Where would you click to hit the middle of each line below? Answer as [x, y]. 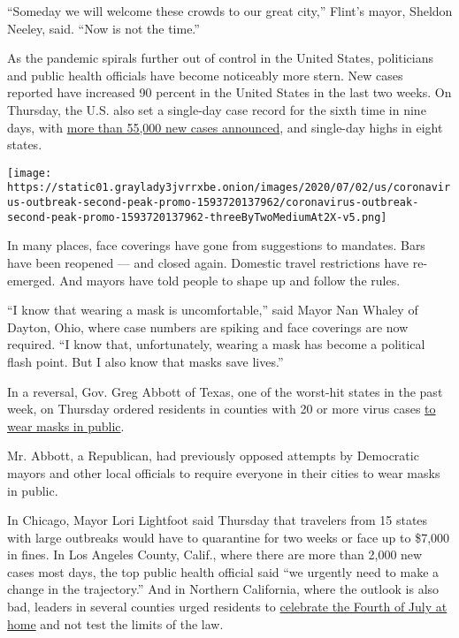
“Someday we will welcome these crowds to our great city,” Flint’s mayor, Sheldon [230, 11]
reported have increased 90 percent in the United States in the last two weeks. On [229, 92]
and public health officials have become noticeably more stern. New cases [205, 75]
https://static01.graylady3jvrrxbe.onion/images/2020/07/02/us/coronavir [229, 188]
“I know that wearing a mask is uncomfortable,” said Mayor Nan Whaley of [213, 310]
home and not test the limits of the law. [115, 623]
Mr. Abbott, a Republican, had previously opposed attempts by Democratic [213, 456]
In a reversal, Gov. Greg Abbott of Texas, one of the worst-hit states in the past [225, 391]
